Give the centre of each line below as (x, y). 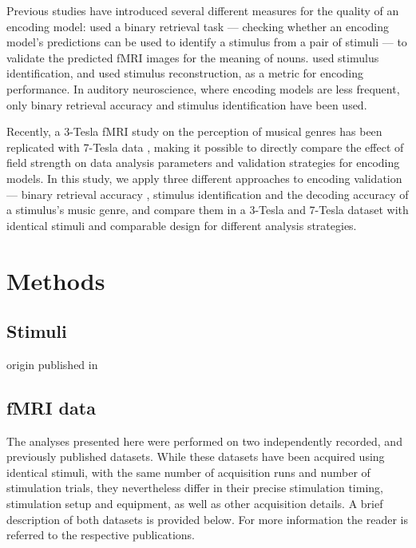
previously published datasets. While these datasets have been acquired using (196, 457)
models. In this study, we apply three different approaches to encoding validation (204, 178)
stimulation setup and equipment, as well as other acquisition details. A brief (195, 504)
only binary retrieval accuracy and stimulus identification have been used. (187, 104)
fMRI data (51, 407)
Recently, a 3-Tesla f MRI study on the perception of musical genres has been (194, 131)
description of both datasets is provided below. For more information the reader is (207, 519)
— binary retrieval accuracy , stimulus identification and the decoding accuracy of (208, 194)
